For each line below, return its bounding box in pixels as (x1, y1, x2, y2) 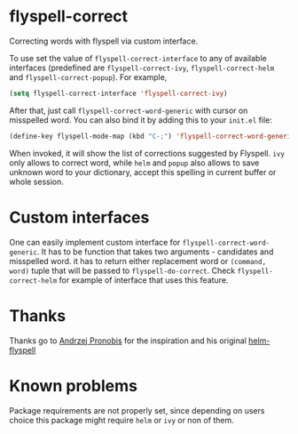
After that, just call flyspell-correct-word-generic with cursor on (9, 105, 248, 116)
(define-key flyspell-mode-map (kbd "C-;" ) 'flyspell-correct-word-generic (9, 132, 295, 141)
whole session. (9, 176, 65, 187)
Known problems (9, 375, 137, 396)
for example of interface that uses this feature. (59, 274, 229, 285)
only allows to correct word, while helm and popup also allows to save (9, 157, 260, 168)
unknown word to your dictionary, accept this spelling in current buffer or (9, 166, 277, 177)
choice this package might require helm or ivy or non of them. (9, 414, 235, 425)
